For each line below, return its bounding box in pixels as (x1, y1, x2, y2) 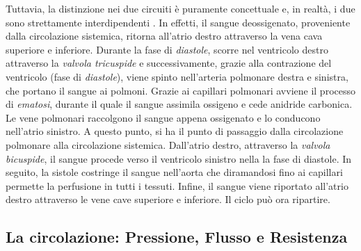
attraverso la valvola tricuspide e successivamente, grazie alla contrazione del (6, 56, 332, 70)
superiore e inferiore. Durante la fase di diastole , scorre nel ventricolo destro (6, 42, 328, 56)
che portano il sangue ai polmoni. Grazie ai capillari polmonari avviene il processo (6, 83, 355, 97)
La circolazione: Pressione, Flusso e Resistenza (6, 226, 348, 248)
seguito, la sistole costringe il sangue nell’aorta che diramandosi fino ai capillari (6, 165, 343, 179)
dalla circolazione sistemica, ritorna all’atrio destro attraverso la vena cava (6, 29, 323, 43)
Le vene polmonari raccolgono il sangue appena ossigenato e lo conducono (6, 110, 321, 124)
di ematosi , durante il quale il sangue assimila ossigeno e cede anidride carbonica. (6, 97, 353, 111)
